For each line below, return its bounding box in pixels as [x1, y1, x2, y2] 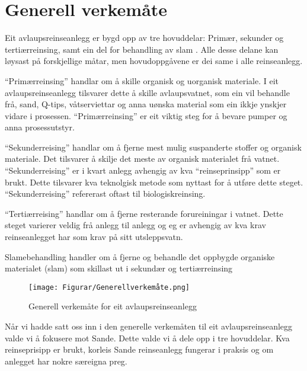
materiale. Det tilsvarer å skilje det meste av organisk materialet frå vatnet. [5, 152, 280, 165]
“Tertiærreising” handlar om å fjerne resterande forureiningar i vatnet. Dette [5, 207, 283, 219]
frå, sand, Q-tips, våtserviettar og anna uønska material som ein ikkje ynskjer [5, 98, 287, 110]
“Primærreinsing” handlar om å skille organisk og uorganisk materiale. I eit [5, 74, 279, 87]
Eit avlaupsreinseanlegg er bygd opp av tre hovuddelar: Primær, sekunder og [5, 31, 284, 44]
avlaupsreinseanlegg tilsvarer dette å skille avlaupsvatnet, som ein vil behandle [5, 86, 290, 98]
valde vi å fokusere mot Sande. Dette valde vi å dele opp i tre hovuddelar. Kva [5, 331, 290, 344]
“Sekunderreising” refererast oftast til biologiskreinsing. [5, 187, 206, 200]
